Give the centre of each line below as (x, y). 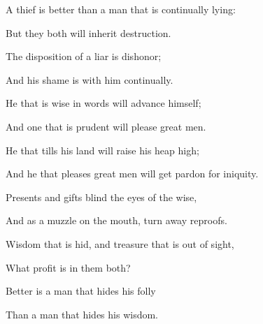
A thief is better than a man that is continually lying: (121, 9)
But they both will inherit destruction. (88, 32)
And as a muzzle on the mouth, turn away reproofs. (116, 220)
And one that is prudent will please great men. (106, 126)
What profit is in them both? (68, 267)
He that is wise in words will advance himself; (104, 103)
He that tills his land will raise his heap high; (102, 150)
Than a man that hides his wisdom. (82, 314)
